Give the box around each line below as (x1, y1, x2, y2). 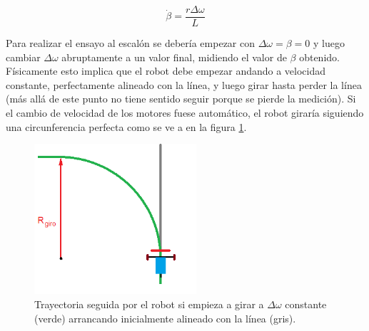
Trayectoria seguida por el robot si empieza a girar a (34, 297, 264, 312)
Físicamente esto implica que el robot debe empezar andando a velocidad (6, 63, 326, 78)
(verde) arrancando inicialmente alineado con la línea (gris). (34, 310, 296, 325)
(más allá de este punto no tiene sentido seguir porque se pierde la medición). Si (6, 91, 356, 106)
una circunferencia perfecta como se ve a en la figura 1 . (6, 119, 247, 134)
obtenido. (299, 49, 340, 64)
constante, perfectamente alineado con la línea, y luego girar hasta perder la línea (6, 77, 362, 92)
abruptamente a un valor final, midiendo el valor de (61, 49, 287, 64)
